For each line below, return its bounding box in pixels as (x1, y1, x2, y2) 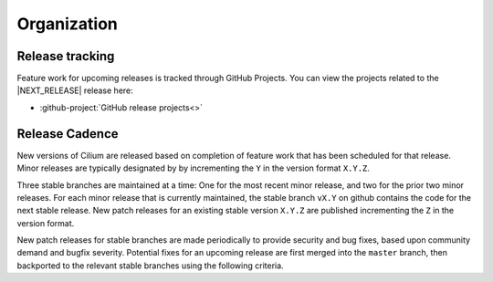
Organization (16, 14, 118, 34)
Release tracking (16, 48, 115, 64)
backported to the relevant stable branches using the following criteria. (16, 260, 284, 271)
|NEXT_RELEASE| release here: (16, 85, 134, 96)
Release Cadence (16, 126, 119, 141)
